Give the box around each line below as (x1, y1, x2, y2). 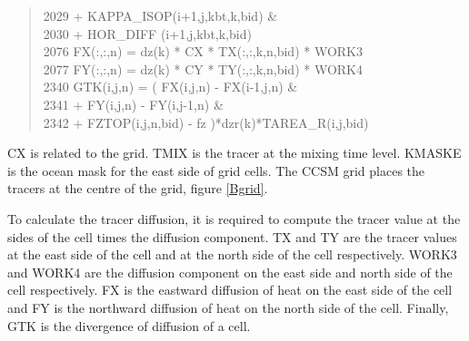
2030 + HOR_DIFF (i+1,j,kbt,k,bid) (43, 24, 252, 43)
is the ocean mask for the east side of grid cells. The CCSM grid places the (7, 161, 425, 180)
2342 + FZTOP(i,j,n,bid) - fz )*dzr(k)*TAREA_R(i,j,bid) (43, 112, 369, 132)
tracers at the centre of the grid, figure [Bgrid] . (7, 179, 268, 198)
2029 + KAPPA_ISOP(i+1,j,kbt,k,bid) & (43, 6, 278, 24)
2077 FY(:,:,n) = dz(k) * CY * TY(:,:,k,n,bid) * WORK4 (43, 59, 363, 78)
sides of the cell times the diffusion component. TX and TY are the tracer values (7, 227, 457, 246)
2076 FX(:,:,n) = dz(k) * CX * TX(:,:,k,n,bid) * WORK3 (43, 42, 363, 61)
